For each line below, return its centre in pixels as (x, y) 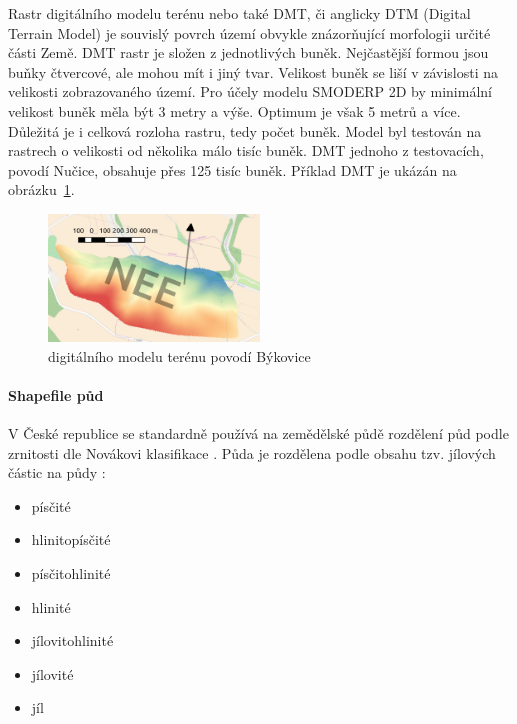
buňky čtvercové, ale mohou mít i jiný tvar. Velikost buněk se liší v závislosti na (253, 71)
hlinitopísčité (71, 539)
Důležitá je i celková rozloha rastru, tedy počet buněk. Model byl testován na (245, 130)
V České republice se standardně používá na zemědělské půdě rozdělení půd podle (258, 433)
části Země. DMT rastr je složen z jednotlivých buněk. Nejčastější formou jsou (248, 52)
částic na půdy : (57, 472)
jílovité (52, 673)
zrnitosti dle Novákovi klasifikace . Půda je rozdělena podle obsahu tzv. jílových (252, 452)
